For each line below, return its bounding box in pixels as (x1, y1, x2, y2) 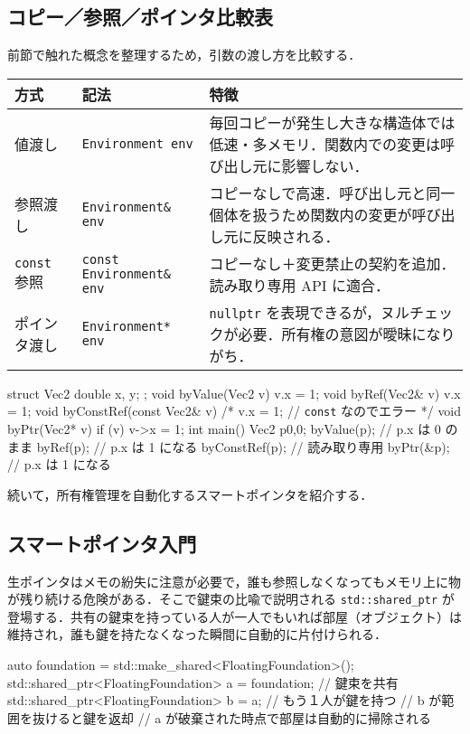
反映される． (252, 225, 340, 247)
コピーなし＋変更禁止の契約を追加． (209, 252, 456, 274)
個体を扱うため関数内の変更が (209, 203, 412, 225)
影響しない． (281, 155, 369, 176)
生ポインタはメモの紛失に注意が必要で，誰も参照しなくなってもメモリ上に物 (7, 571, 462, 590)
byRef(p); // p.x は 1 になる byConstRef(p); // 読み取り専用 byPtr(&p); (36, 437, 450, 456)
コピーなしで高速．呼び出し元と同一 (209, 182, 456, 203)
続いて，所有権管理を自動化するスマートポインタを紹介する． (7, 485, 373, 503)
